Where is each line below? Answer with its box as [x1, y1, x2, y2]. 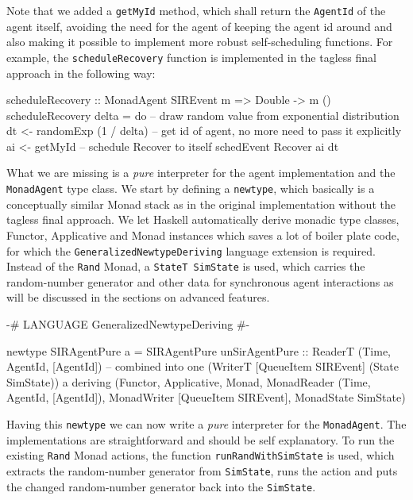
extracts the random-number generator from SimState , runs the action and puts [6, 462, 398, 479]
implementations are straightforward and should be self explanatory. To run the [6, 431, 395, 448]
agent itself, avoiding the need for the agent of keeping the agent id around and [6, 17, 392, 34]
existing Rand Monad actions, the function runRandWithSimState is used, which [6, 447, 395, 463]
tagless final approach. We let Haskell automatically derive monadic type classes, [6, 211, 399, 228]
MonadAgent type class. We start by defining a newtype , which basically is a [6, 180, 375, 197]
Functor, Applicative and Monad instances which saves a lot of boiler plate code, [6, 226, 399, 243]
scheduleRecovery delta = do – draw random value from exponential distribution [6, 106, 399, 123]
